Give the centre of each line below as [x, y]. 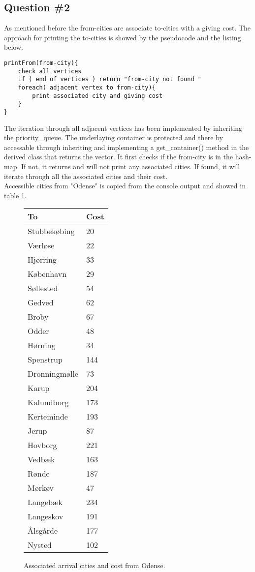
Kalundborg [48, 402]
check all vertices [50, 71]
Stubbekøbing [51, 231]
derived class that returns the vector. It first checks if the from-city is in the [118, 157]
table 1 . [15, 195]
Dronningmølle [53, 374]
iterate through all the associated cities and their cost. [86, 176]
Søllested [43, 288]
